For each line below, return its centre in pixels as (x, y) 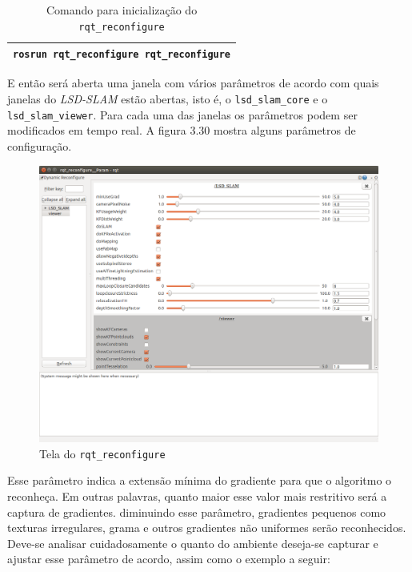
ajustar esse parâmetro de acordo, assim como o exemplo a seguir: (169, 559)
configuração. (40, 145)
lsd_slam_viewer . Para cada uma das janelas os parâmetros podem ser (182, 114)
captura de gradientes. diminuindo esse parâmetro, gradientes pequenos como (197, 512)
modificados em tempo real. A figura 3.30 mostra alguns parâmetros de (182, 130)
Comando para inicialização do (122, 10)
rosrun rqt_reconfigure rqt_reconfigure (122, 55)
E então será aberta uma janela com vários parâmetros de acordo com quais (193, 83)
